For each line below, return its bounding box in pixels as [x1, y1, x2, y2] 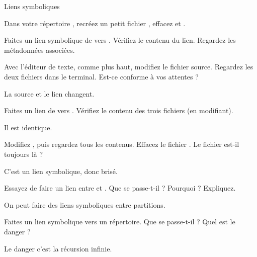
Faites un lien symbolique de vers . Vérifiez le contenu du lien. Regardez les [4, 35, 236, 45]
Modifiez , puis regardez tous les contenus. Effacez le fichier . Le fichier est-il [4, 139, 239, 149]
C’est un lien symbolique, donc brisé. [4, 165, 118, 176]
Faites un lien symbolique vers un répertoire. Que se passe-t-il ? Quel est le [4, 216, 235, 227]
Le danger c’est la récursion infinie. [4, 243, 112, 253]
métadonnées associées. [4, 44, 75, 55]
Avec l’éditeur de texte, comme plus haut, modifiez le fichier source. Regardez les [4, 61, 253, 72]
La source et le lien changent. [4, 88, 95, 99]
